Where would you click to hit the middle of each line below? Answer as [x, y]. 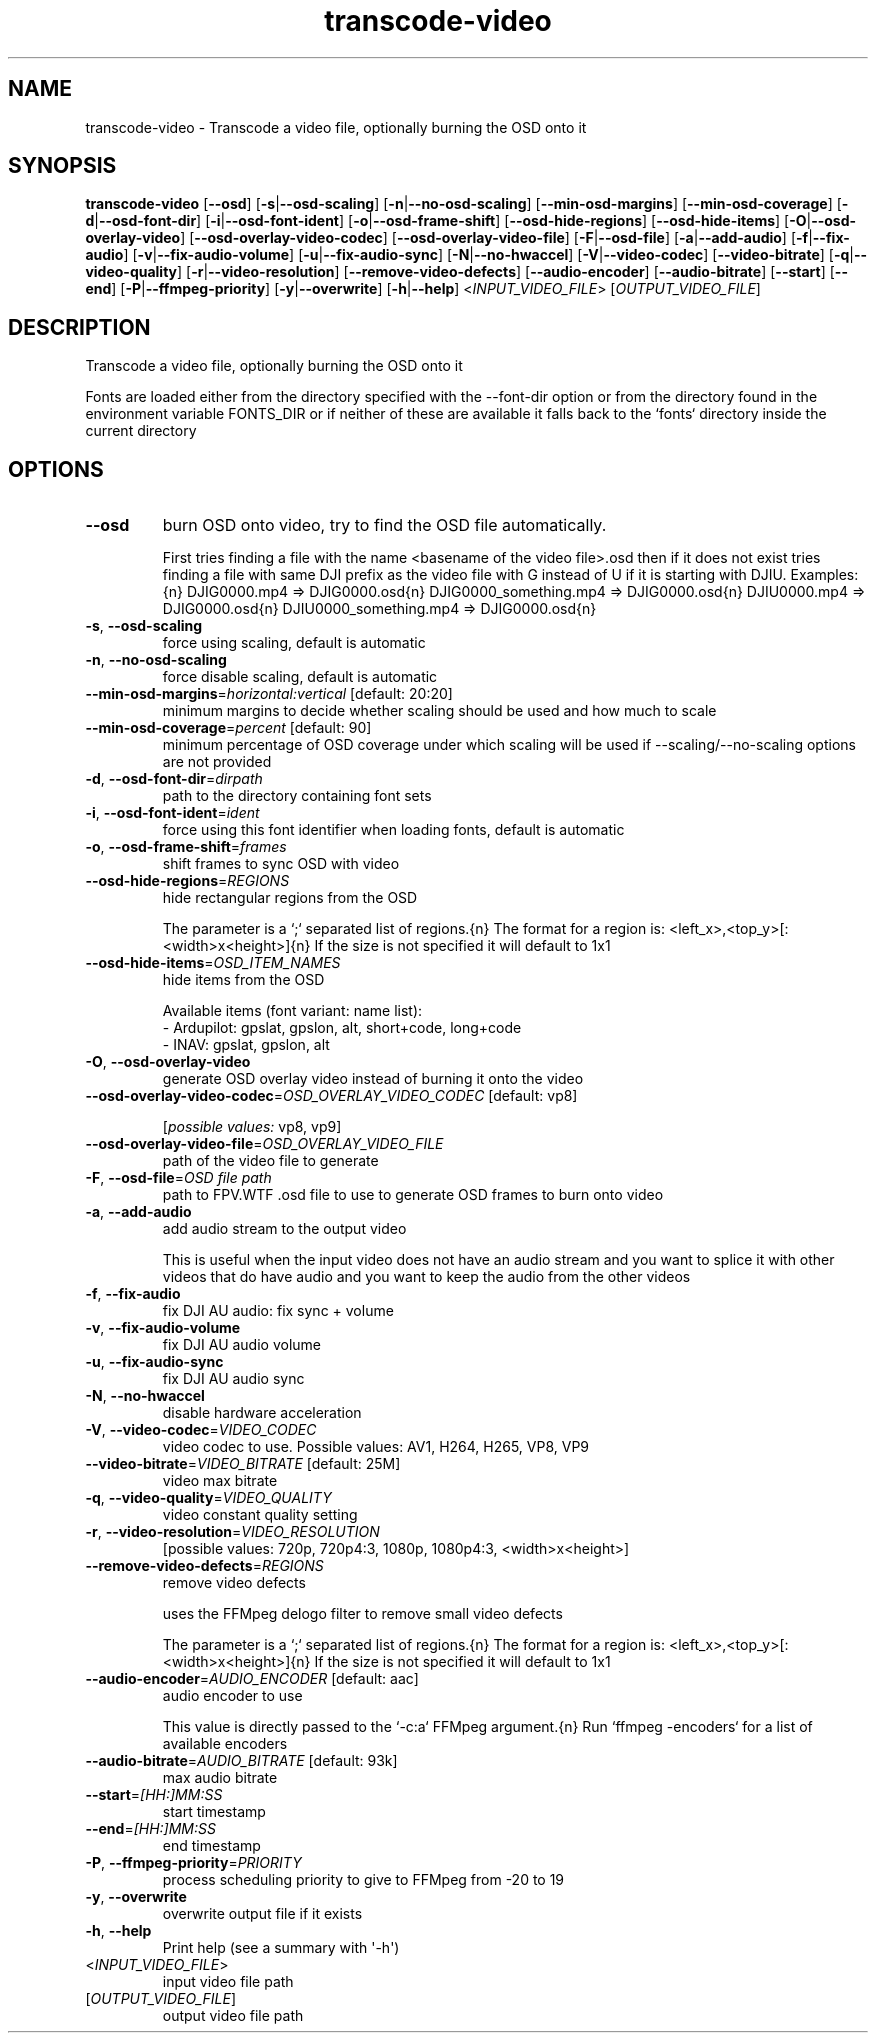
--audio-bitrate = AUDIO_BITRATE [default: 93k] [241, 1761]
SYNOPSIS [62, 166]
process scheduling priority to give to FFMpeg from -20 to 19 [363, 1880]
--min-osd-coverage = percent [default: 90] [228, 728]
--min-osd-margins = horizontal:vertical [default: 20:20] [269, 694]
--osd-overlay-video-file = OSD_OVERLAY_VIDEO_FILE [264, 1144]
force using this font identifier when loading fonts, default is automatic [393, 830]
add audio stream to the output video [284, 1229]
